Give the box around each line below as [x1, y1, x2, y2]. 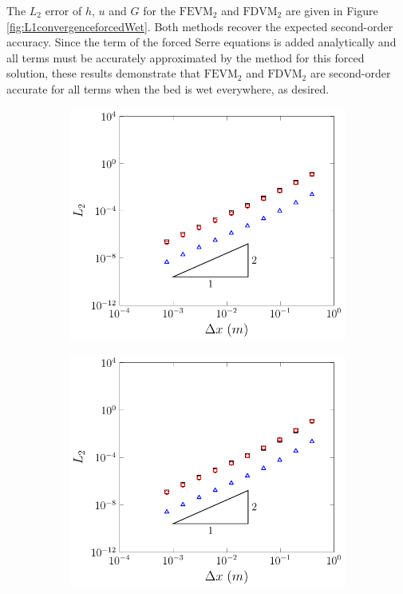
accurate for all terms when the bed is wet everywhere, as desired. [6, 80, 330, 97]
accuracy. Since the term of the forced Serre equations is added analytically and [6, 34, 397, 50]
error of [45, 2, 82, 18]
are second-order [310, 65, 391, 82]
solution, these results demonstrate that [6, 65, 201, 82]
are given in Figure [285, 2, 378, 18]
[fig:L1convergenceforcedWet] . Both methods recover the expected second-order [6, 18, 393, 34]
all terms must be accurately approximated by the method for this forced [6, 49, 365, 66]
